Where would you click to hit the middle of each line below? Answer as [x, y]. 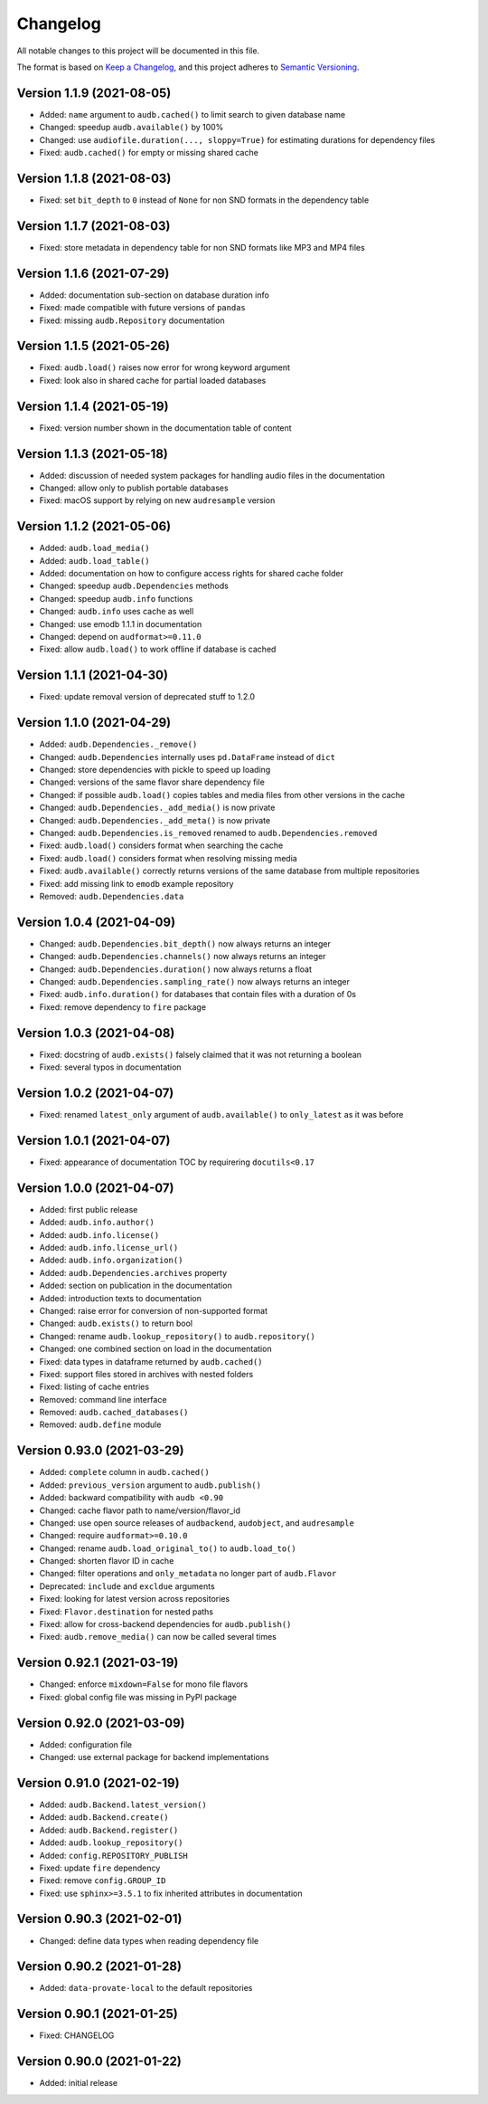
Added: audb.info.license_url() [109, 1247]
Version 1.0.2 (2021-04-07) [95, 1093]
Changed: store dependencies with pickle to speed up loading [155, 770]
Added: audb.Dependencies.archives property [133, 1272]
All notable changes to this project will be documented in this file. [138, 51]
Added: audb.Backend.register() [109, 1830]
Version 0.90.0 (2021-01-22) [99, 2062]
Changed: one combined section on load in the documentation [155, 1349]
